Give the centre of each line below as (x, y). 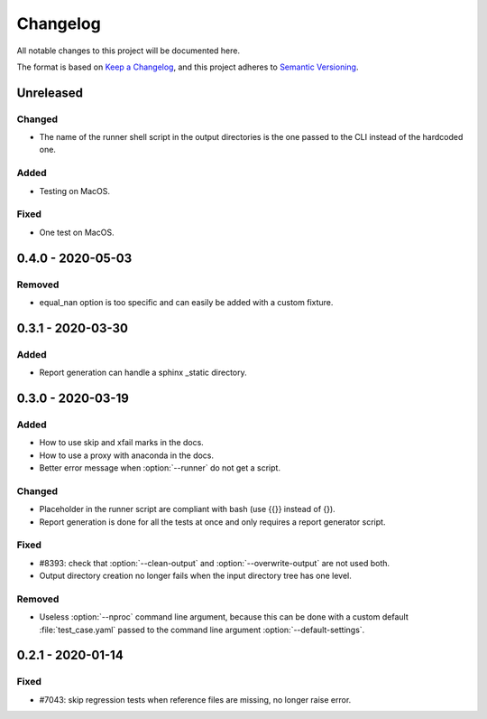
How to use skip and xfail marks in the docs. (122, 443)
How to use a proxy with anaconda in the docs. (127, 455)
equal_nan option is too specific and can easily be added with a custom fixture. (186, 302)
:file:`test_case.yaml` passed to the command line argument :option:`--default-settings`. (202, 630)
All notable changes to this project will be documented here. (129, 51)
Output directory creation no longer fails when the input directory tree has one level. (195, 576)
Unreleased (50, 93)
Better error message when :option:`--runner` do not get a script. (160, 468)
